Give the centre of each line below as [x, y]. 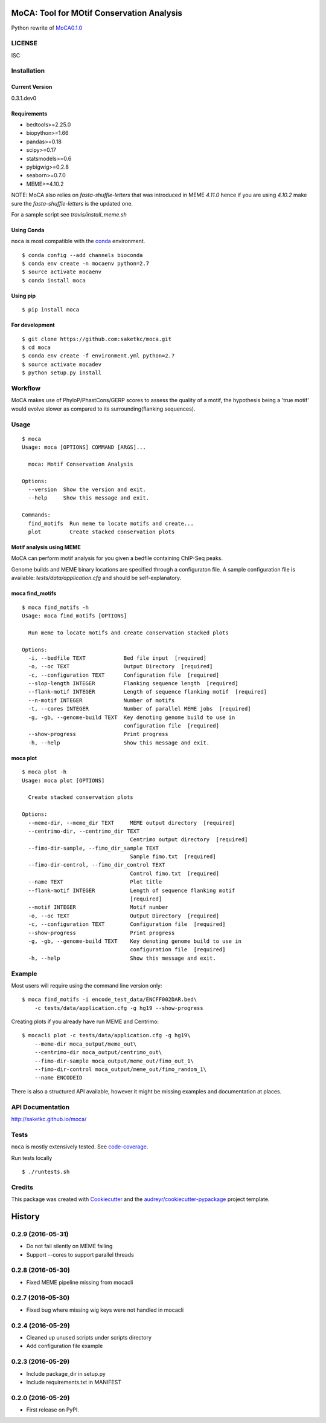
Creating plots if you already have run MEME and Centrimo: [85, 1021]
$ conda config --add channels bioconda [82, 255]
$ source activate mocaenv [62, 272]
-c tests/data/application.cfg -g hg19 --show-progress [119, 1008]
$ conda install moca [54, 280]
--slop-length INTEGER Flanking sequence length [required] [133, 684]
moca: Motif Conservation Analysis [81, 464]
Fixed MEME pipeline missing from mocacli [80, 1282]
